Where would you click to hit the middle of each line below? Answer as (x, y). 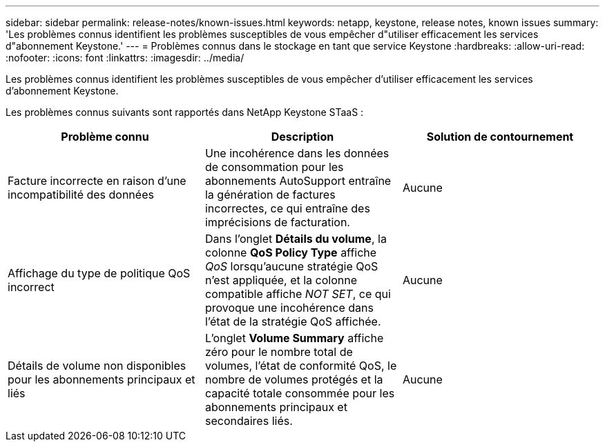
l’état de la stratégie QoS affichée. (293, 321)
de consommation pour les (274, 167)
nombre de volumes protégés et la (294, 379)
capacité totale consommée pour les (300, 393)
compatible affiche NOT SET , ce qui (298, 294)
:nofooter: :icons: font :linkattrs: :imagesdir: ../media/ (125, 58)
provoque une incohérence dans (289, 308)
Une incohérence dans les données (297, 153)
